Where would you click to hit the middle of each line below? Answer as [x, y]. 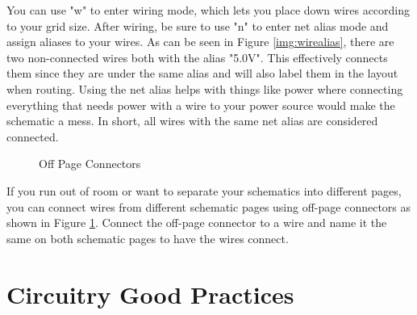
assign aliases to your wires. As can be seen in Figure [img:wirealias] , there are [200, 42]
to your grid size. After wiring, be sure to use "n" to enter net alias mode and [198, 25]
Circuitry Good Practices [150, 294]
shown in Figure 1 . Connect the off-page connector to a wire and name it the [197, 223]
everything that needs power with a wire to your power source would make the [201, 105]
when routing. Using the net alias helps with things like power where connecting [205, 88]
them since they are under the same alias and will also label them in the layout [202, 73]
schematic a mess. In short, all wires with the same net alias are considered [192, 121]
